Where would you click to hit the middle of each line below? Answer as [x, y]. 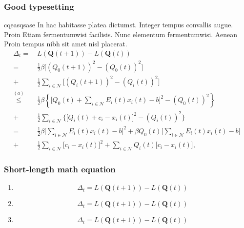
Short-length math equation [60, 169]
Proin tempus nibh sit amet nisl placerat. [66, 44]
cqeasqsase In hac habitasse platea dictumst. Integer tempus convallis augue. [119, 25]
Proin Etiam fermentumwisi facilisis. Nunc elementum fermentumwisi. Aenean [121, 34]
